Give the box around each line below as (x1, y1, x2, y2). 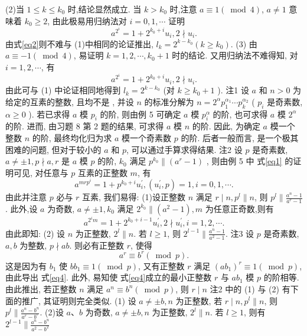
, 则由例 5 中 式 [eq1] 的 (206, 155, 293, 167)
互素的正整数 (77, 166, 128, 178)
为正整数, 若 (175, 294, 223, 306)
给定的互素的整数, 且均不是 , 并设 (5, 95, 134, 107)
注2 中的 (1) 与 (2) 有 (210, 282, 290, 295)
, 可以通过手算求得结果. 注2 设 (126, 143, 243, 155)
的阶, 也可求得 (213, 107, 268, 120)
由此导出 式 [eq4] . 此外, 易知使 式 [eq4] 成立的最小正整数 (5, 271, 212, 283)
